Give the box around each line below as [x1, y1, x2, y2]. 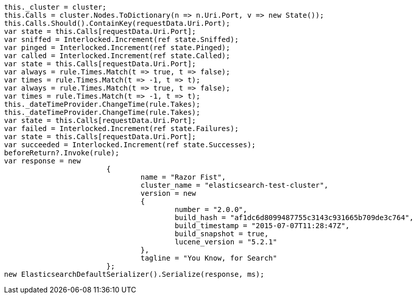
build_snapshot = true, [175, 230, 269, 238]
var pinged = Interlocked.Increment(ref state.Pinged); [4, 44, 230, 52]
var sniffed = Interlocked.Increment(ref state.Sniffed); [4, 35, 239, 44]
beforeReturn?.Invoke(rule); [4, 149, 119, 157]
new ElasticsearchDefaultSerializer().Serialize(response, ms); [4, 270, 265, 278]
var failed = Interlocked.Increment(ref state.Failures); [4, 124, 239, 133]
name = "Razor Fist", [140, 173, 226, 181]
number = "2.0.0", [175, 205, 247, 214]
